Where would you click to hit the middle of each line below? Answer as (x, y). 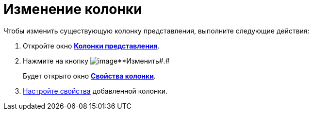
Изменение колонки (73, 9)
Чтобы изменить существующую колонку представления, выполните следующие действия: (156, 31)
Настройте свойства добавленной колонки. (95, 91)
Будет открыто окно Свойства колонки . (89, 76)
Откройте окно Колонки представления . (91, 46)
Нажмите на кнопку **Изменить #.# (96, 61)
